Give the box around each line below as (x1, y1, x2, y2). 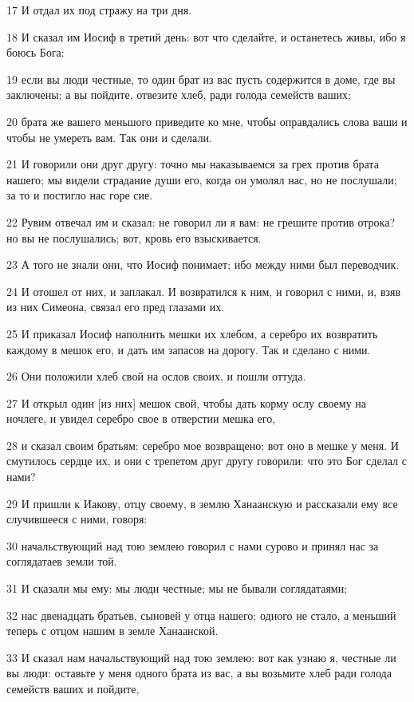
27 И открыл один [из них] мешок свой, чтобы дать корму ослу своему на (6, 394, 367, 411)
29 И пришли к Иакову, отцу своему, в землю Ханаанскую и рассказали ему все (6, 495, 398, 511)
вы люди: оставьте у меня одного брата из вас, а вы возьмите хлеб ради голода (6, 665, 392, 681)
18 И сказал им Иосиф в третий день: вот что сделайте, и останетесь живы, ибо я (6, 28, 406, 45)
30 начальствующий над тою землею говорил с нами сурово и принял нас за (6, 537, 379, 554)
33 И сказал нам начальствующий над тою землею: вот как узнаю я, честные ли (6, 649, 396, 665)
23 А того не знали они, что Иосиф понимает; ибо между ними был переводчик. (6, 256, 400, 273)
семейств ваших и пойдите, (6, 680, 140, 696)
